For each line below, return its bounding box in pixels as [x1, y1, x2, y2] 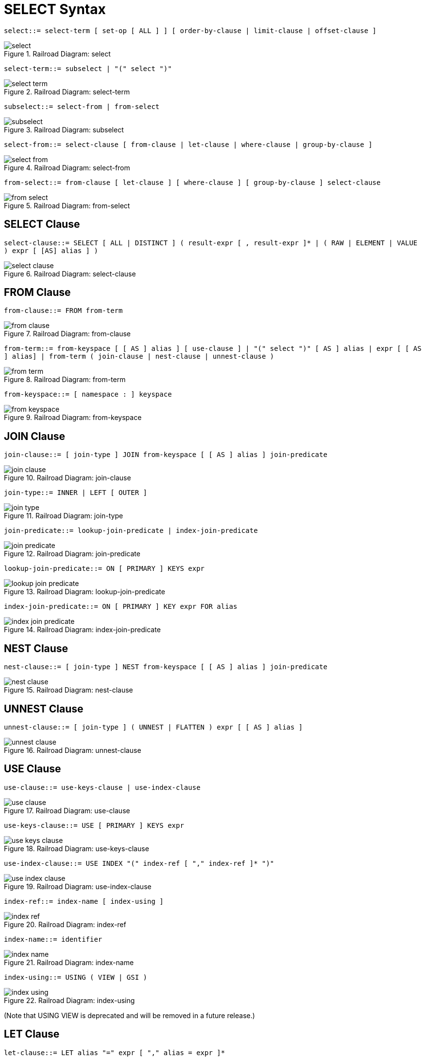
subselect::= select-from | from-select [4, 102, 160, 110]
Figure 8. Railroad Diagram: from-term [4, 375, 126, 384]
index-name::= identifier [4, 935, 102, 943]
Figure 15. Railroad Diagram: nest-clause [4, 686, 133, 694]
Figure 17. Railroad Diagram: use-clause [4, 806, 130, 815]
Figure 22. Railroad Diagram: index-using [4, 996, 135, 1005]
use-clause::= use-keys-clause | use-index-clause [4, 783, 201, 791]
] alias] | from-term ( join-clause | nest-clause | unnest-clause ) [4, 352, 274, 361]
